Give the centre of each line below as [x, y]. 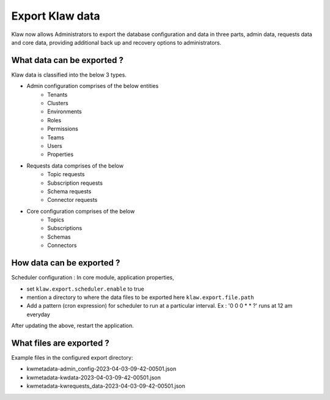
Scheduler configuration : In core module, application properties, [93, 278]
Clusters [58, 103]
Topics [56, 220]
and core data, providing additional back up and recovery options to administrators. [116, 42]
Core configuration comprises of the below [81, 211]
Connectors [62, 245]
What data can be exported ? [67, 60]
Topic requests [66, 174]
